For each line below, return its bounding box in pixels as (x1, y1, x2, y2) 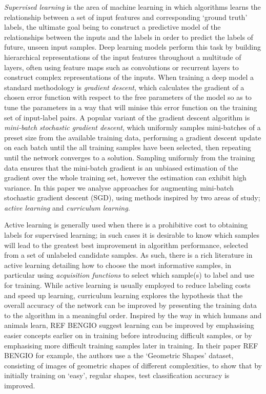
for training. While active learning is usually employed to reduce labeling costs (4, 280, 251, 291)
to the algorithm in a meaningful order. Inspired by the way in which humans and (4, 309, 262, 320)
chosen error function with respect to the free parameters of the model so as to (4, 92, 252, 102)
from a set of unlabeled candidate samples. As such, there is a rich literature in (4, 250, 253, 260)
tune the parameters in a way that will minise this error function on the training (4, 101, 257, 112)
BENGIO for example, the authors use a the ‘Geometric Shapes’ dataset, (4, 350, 234, 361)
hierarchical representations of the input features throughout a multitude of (4, 51, 241, 62)
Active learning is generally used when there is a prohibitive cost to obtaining (4, 219, 248, 230)
